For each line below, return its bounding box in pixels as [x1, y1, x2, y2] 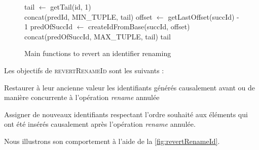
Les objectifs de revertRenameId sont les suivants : [4, 65, 164, 75]
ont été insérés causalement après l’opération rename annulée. [4, 119, 196, 129]
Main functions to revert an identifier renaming [24, 48, 171, 59]
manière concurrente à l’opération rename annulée [4, 92, 160, 103]
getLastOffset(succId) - [168, 11, 239, 22]
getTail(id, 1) [50, 2, 91, 12]
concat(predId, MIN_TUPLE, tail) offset [24, 11, 153, 22]
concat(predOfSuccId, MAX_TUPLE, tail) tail [24, 31, 171, 41]
